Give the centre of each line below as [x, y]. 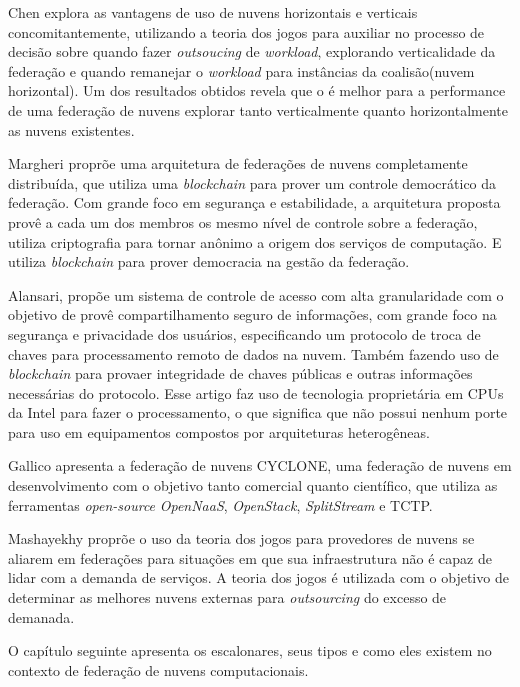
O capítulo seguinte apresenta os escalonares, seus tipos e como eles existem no [250, 650]
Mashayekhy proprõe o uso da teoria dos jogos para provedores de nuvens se [241, 538]
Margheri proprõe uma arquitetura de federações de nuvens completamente [238, 163]
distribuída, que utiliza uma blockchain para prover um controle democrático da [252, 182]
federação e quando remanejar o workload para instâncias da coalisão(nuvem [241, 70]
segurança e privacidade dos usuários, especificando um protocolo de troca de [244, 333]
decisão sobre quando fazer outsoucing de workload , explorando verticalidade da [252, 51]
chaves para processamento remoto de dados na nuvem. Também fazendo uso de [253, 353]
